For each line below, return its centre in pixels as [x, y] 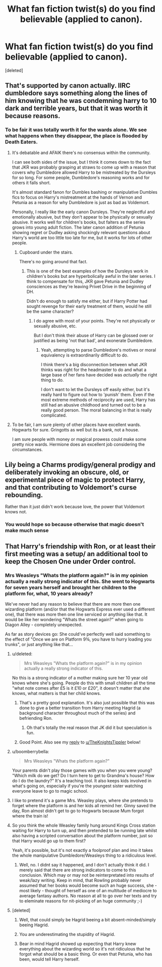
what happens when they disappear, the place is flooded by [76, 136]
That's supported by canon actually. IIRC [68, 86]
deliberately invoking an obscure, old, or [67, 472]
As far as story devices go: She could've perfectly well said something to [78, 634]
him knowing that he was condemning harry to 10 [81, 101]
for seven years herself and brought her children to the [71, 587]
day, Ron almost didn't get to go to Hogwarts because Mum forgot [78, 811]
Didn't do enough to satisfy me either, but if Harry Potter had [87, 301]
